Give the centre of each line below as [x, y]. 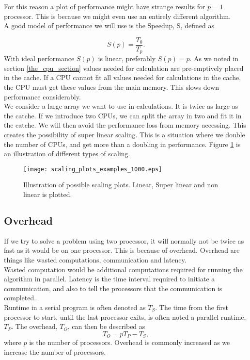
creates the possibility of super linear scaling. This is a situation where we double [125, 135]
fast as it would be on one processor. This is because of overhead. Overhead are [122, 250]
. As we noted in [214, 58]
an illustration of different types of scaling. [67, 154]
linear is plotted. [48, 194]
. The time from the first [192, 307]
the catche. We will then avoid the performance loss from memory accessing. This [125, 125]
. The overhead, [34, 326]
